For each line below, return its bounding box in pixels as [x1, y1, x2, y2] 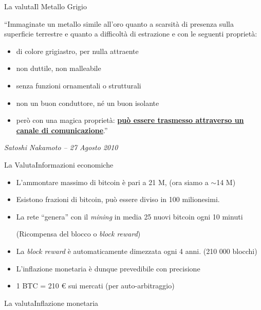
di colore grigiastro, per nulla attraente [16, 45, 139, 56]
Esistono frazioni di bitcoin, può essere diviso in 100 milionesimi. [16, 194, 220, 205]
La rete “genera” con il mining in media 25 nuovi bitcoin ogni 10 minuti [16, 211, 243, 222]
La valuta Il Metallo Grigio [4, 1, 87, 11]
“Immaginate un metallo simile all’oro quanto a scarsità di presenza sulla [4, 18, 234, 29]
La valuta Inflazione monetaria [4, 297, 99, 308]
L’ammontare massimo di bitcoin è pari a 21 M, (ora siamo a [16, 176, 209, 187]
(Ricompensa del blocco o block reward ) [16, 228, 141, 239]
